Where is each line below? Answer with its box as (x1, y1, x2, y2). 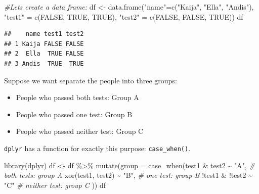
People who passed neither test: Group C (16, 126, 144, 136)
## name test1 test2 (4, 30, 84, 38)
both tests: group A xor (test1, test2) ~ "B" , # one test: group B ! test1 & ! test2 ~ (4, 170, 252, 180)
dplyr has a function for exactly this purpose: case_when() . (4, 142, 191, 153)
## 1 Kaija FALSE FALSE (4, 40, 84, 47)
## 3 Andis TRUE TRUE (4, 60, 84, 67)
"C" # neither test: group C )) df (4, 179, 106, 190)
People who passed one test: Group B (16, 109, 133, 119)
